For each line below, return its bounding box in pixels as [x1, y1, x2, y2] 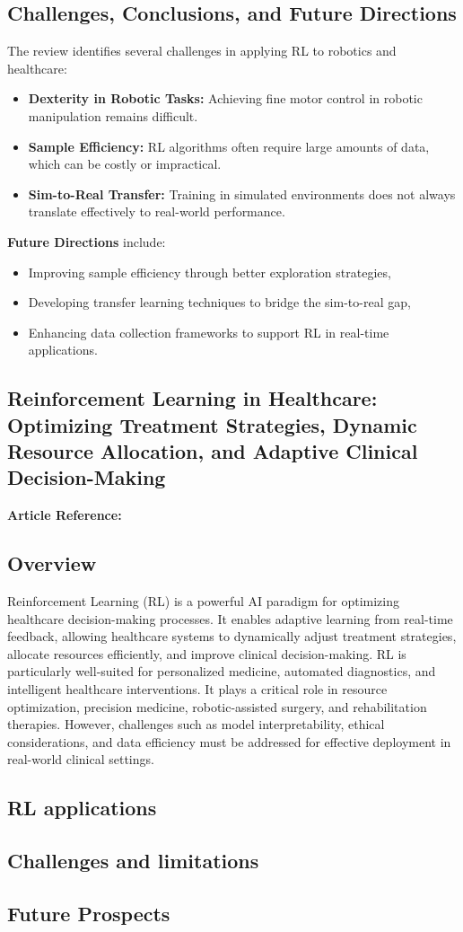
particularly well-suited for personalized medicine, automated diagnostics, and [7, 662, 436, 681]
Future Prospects [7, 899, 170, 927]
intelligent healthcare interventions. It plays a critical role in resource [7, 680, 388, 699]
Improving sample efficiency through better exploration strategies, [28, 262, 391, 281]
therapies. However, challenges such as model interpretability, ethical [7, 715, 385, 734]
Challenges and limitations [7, 847, 259, 875]
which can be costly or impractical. [28, 154, 222, 173]
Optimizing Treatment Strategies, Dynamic [7, 410, 417, 438]
